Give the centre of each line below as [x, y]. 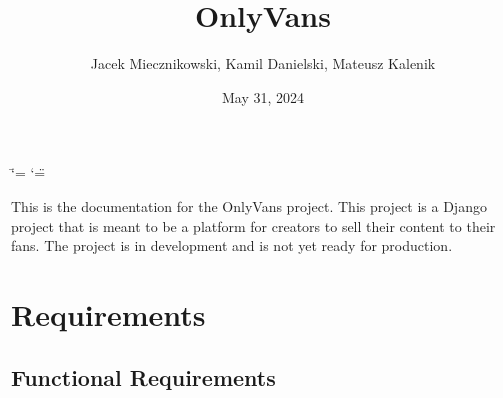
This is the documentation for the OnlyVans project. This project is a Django [249, 205]
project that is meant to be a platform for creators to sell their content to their [253, 225]
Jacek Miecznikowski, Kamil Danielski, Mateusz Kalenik [263, 63]
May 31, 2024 [263, 96]
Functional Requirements [143, 377]
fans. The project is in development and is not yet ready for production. [232, 245]
